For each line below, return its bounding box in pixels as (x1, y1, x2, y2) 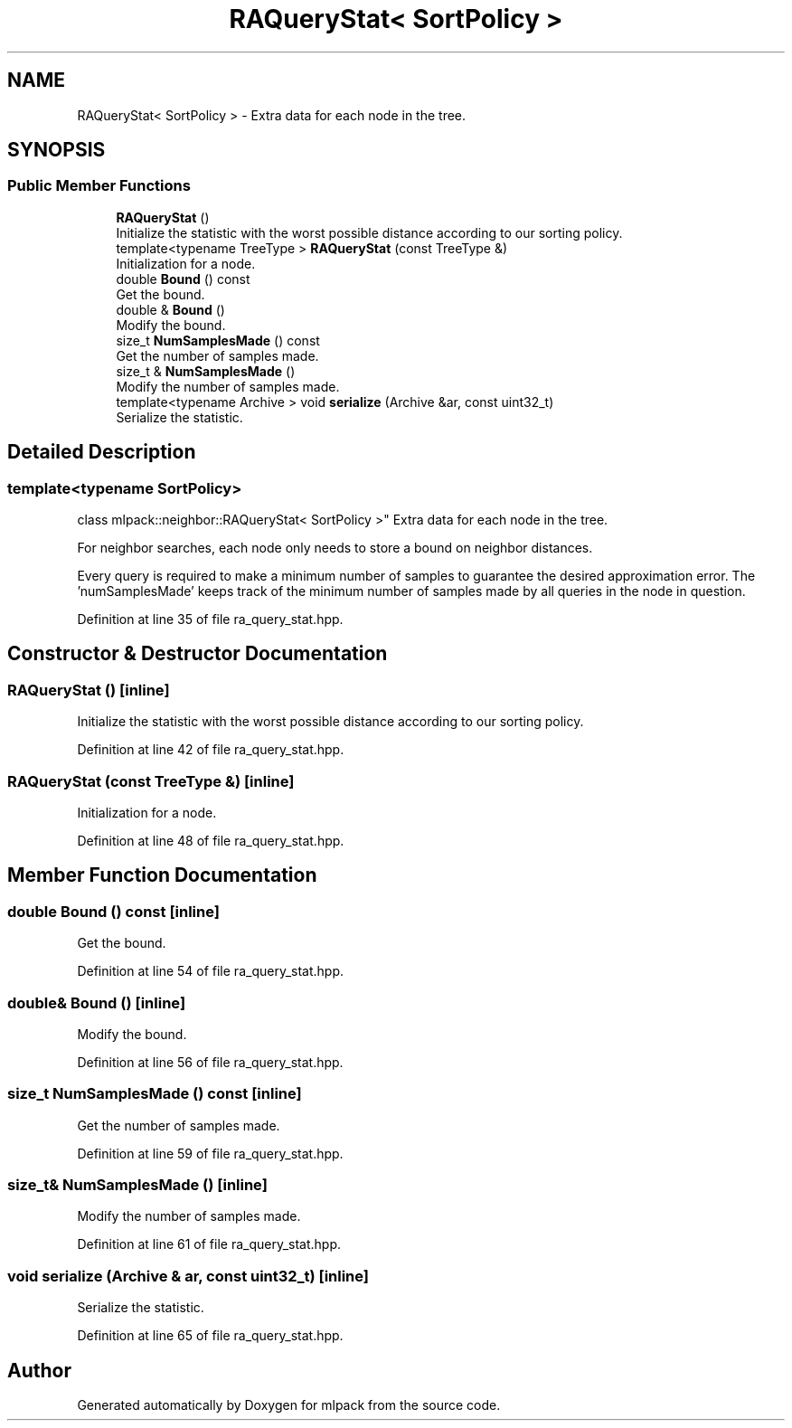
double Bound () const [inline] (7, 902, 220, 921)
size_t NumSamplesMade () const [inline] (7, 1084, 302, 1103)
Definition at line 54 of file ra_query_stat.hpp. (77, 963, 344, 979)
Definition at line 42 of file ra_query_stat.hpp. (77, 742, 344, 758)
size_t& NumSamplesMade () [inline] (7, 1176, 268, 1195)
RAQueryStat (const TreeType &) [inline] (7, 771, 295, 790)
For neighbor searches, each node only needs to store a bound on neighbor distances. (77, 540, 593, 556)
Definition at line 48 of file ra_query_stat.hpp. (77, 833, 344, 848)
